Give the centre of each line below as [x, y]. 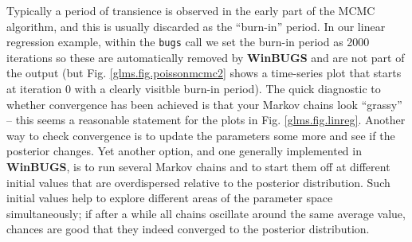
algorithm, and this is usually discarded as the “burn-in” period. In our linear [196, 26]
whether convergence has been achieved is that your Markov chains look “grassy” [204, 104]
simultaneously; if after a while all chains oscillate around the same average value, [206, 213]
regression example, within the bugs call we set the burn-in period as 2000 [188, 42]
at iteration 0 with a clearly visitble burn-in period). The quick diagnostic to [194, 89]
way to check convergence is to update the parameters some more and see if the [201, 135]
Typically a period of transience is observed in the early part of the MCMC [191, 10]
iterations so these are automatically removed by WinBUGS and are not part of [206, 57]
